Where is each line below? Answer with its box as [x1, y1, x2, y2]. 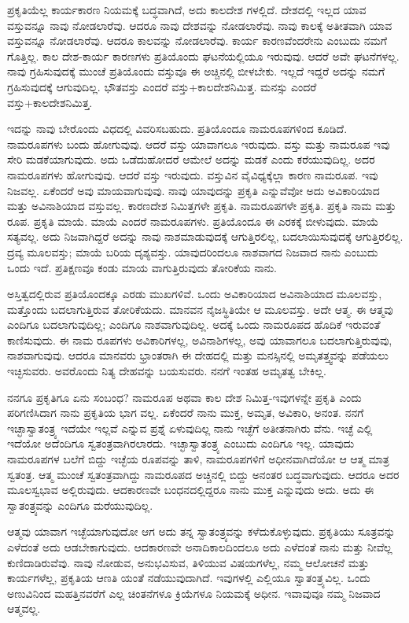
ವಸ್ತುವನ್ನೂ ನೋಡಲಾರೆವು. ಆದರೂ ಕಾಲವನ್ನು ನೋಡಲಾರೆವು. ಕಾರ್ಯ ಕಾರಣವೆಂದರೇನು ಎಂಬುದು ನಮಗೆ [7, 32, 387, 49]
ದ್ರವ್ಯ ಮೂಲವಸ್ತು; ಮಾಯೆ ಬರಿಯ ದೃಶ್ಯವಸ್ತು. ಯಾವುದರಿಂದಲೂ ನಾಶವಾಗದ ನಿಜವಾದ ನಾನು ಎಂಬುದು [7, 243, 378, 260]
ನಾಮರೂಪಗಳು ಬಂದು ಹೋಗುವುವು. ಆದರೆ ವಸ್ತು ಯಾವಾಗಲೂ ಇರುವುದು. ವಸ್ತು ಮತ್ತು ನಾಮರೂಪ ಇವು [7, 135, 390, 152]
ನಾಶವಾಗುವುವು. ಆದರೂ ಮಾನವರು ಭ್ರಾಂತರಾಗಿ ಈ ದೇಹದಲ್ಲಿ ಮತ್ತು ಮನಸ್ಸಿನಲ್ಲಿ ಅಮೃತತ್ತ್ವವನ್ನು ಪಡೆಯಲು [7, 347, 389, 363]
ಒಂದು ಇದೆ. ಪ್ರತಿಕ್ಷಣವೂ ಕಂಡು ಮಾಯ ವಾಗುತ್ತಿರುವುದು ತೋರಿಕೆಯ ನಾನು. [7, 259, 277, 275]
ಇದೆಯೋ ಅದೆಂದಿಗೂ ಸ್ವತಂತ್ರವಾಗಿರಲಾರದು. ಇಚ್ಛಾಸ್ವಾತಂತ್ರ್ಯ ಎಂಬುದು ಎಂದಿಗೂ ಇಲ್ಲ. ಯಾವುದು [7, 435, 355, 452]
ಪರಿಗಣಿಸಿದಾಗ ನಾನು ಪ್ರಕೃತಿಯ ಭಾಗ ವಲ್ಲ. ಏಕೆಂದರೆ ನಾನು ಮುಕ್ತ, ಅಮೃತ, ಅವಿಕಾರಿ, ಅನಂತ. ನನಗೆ [7, 404, 364, 421]
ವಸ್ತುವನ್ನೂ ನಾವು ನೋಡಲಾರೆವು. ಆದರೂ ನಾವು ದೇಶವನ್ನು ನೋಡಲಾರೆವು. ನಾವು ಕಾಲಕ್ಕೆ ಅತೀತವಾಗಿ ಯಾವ [7, 17, 392, 33]
